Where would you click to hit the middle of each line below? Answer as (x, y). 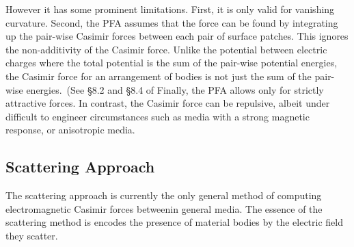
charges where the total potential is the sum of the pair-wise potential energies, (172, 63)
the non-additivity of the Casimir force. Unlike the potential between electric (166, 49)
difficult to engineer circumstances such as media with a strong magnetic (158, 116)
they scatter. (32, 235)
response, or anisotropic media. (70, 130)
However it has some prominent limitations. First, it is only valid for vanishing (170, 9)
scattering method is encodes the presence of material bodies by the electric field (174, 222)
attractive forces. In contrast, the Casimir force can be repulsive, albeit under (168, 103)
